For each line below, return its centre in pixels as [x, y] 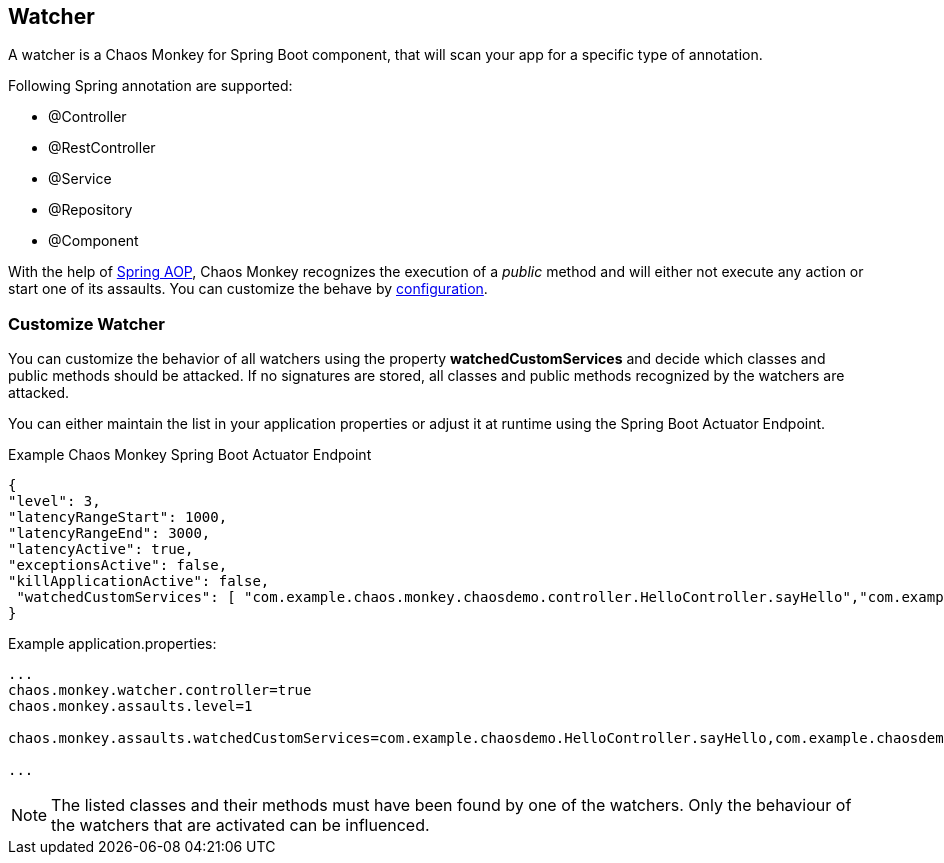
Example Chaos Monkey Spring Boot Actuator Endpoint [190, 455]
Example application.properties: [112, 644]
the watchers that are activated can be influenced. [240, 825]
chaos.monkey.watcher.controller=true [160, 690]
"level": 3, [54, 501]
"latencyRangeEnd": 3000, [109, 533]
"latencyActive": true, [101, 549]
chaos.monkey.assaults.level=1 [130, 706]
